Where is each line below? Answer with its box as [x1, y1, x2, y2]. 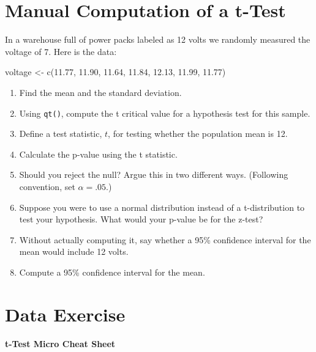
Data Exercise [5, 301, 126, 326]
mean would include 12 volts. [19, 245, 129, 258]
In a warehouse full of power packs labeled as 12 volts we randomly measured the [5, 33, 310, 46]
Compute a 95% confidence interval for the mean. [19, 265, 205, 278]
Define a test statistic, [19, 127, 102, 140]
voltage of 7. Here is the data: [5, 45, 117, 57]
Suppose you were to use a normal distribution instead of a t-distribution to [19, 200, 305, 213]
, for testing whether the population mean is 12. [108, 127, 288, 140]
